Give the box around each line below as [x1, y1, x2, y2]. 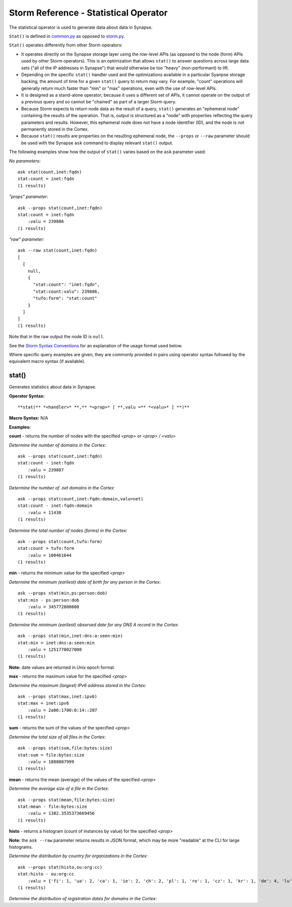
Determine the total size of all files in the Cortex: [9, 734, 106, 740]
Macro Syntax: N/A [9, 415, 48, 421]
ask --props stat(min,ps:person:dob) [18, 590, 108, 596]
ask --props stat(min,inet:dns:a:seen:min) [18, 633, 123, 639]
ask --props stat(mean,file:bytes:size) [18, 797, 115, 803]
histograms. [9, 844, 33, 850]
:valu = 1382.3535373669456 [27, 810, 95, 816]
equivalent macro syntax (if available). [9, 359, 86, 364]
